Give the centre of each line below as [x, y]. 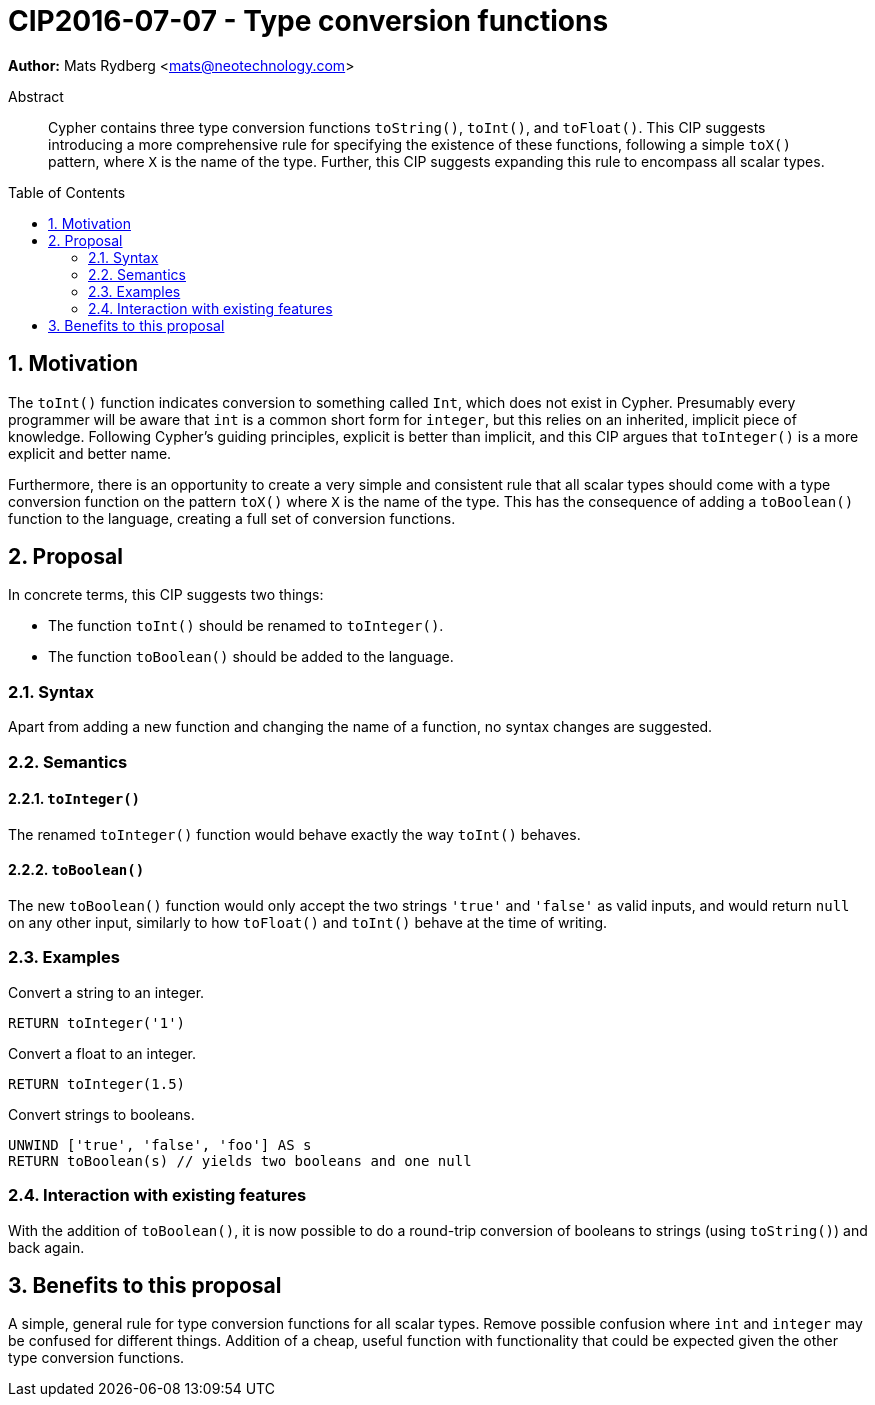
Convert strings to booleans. [101, 1114]
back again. [46, 1247]
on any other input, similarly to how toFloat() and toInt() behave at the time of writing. [308, 922]
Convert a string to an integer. [106, 992]
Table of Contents [67, 192]
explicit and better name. [90, 453]
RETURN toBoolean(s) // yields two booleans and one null [240, 1160]
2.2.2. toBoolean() [76, 870]
